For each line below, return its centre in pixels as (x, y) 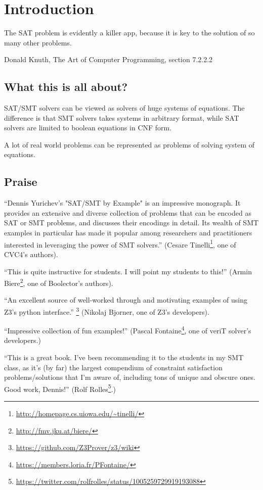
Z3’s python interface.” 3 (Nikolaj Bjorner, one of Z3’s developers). (107, 311)
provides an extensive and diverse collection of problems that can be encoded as (128, 212)
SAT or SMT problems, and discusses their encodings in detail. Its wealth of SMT (131, 223)
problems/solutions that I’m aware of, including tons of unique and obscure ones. (130, 377)
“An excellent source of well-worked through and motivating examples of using (126, 300)
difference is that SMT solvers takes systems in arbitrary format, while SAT (122, 117)
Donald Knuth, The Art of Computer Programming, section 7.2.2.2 (108, 59)
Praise (21, 182)
